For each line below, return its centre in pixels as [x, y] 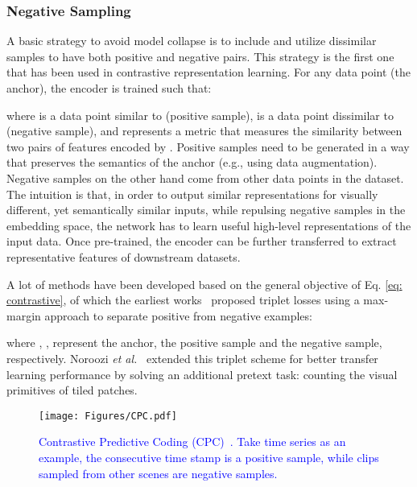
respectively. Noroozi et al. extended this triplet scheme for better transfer [192, 358]
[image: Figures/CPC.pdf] [108, 416]
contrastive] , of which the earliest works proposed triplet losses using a [183, 300]
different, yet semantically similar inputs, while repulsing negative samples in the [206, 210]
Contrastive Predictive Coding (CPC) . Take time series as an [192, 442]
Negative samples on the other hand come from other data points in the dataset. [205, 177]
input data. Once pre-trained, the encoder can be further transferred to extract [202, 241]
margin [24, 315]
